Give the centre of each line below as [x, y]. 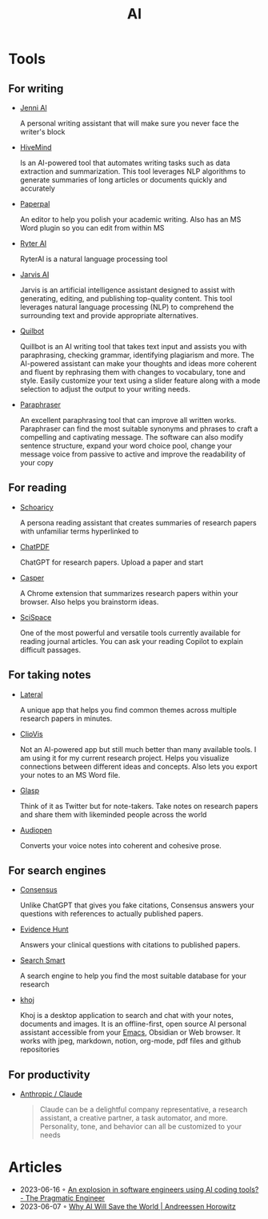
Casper [32, 577]
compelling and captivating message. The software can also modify [132, 437]
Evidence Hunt [44, 929]
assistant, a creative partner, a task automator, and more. [134, 1118]
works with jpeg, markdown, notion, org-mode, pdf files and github [130, 1041]
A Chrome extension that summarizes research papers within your [129, 593]
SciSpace [36, 617]
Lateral [31, 694]
